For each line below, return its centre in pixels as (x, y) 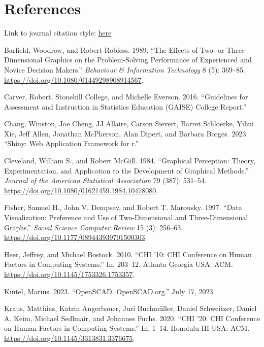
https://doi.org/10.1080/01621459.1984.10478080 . (81, 190)
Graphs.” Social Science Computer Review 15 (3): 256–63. (94, 227)
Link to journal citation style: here (58, 33)
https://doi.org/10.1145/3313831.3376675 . (70, 338)
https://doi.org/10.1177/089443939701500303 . (76, 237)
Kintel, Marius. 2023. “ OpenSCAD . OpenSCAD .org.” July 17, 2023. (110, 291)
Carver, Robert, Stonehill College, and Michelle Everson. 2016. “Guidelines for (126, 97)
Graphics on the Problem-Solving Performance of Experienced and (148, 60)
